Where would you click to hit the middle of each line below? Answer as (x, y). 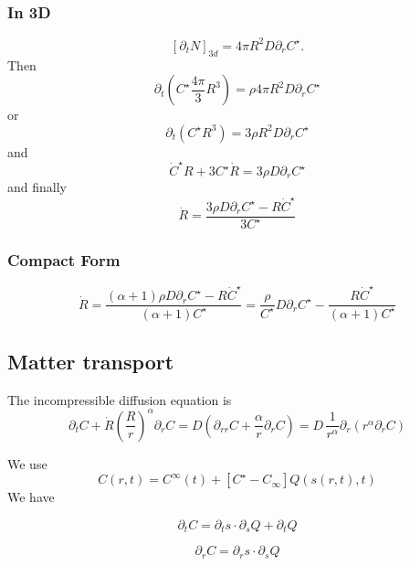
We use (27, 463)
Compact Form (64, 260)
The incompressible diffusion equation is (120, 399)
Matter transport (91, 361)
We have (31, 497)
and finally (37, 187)
